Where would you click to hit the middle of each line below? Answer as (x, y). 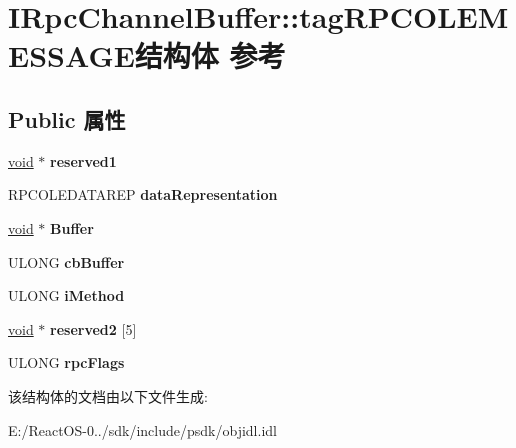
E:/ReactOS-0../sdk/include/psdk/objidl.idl (142, 429)
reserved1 (83, 160)
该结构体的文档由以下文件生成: (108, 395)
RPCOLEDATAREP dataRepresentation (143, 194)
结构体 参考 (210, 55)
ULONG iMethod (66, 295)
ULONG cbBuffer (66, 261)
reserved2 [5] (93, 328)
